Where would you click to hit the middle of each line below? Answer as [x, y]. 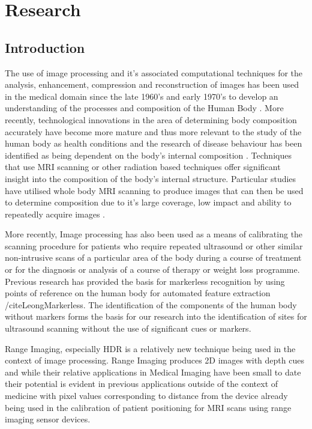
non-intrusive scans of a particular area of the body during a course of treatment [153, 257]
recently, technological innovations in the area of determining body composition [151, 119]
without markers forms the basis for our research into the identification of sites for [156, 316]
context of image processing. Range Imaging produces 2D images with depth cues [154, 360]
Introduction [45, 47]
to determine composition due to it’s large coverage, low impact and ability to [148, 202]
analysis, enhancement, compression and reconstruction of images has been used [152, 84]
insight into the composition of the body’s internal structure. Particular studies [151, 178]
